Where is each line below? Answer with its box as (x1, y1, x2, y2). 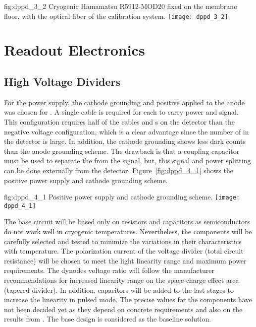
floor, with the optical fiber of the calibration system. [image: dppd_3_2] (4, 10, 228, 21)
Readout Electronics (4, 40, 145, 60)
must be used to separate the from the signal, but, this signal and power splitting (4, 155, 251, 166)
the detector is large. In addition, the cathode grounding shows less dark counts (4, 136, 246, 146)
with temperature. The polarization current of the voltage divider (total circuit (4, 246, 244, 256)
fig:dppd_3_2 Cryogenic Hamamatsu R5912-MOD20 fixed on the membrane (4, 1, 237, 11)
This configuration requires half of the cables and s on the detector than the (4, 117, 235, 127)
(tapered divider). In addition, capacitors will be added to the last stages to (4, 284, 234, 295)
